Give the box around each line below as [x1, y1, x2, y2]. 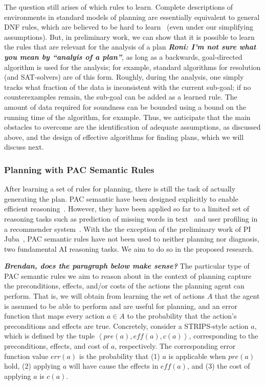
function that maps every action [4, 310, 105, 321]
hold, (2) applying [4, 360, 61, 371]
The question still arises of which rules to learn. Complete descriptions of [4, 2, 233, 12]
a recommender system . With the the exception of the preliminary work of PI [4, 223, 251, 234]
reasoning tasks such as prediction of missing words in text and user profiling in [4, 213, 258, 224]
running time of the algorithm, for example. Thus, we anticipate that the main [4, 111, 251, 122]
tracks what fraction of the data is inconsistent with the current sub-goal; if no [4, 81, 251, 92]
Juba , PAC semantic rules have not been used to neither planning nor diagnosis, [4, 233, 259, 244]
